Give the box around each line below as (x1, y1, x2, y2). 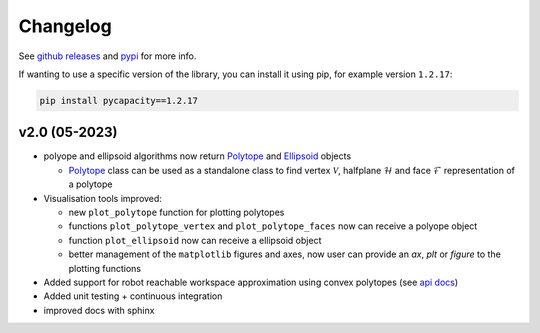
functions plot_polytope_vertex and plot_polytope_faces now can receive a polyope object (68, 220, 478, 232)
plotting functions (68, 262, 142, 274)
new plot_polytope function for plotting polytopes (68, 206, 285, 218)
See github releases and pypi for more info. (18, 50, 197, 62)
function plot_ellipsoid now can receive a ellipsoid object (68, 234, 322, 246)
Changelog (18, 15, 112, 37)
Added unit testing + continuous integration (43, 290, 223, 302)
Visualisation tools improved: (43, 192, 162, 204)
